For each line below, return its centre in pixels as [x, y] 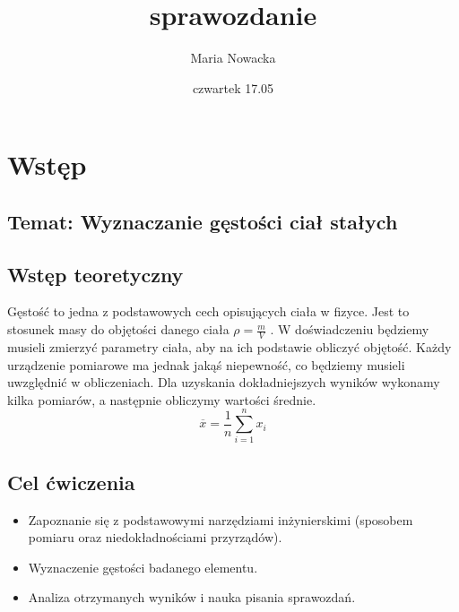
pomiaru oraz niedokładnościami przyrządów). [155, 537]
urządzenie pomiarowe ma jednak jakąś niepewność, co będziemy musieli [206, 364]
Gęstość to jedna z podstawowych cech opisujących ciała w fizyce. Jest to [208, 311]
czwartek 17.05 [233, 87]
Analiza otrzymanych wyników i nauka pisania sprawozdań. [192, 597]
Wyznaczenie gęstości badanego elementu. [143, 567]
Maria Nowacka [233, 58]
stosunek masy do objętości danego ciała [118, 329]
